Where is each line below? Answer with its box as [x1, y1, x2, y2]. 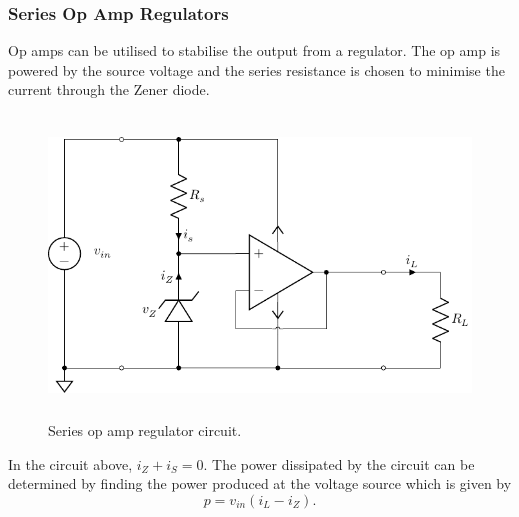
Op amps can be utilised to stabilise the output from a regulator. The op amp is [8, 40, 501, 61]
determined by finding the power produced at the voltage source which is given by [8, 473, 512, 494]
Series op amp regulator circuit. [48, 419, 242, 440]
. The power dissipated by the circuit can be [203, 453, 475, 474]
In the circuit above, [8, 453, 133, 474]
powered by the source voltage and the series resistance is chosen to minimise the [8, 59, 505, 80]
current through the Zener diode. [8, 79, 210, 100]
